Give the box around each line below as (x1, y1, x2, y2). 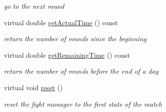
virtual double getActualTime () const (4, 17, 118, 27)
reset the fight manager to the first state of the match (4, 98, 162, 109)
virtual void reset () (4, 82, 63, 92)
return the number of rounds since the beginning (4, 33, 147, 44)
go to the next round (4, 1, 65, 11)
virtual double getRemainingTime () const (4, 49, 130, 60)
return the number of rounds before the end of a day (4, 66, 159, 76)
